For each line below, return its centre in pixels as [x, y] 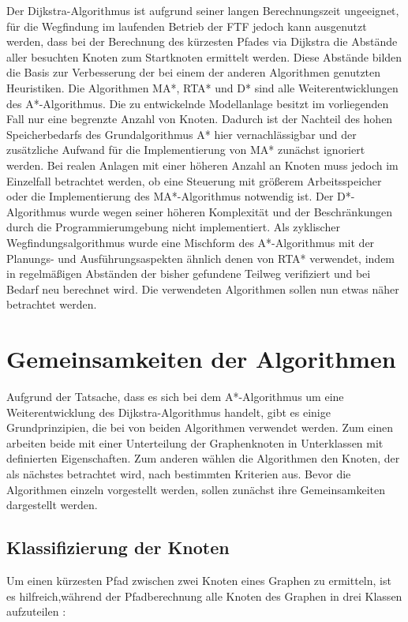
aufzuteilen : [36, 611]
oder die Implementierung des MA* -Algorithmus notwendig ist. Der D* [179, 196]
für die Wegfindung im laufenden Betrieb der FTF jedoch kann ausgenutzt [187, 26]
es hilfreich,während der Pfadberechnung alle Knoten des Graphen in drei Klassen [204, 596]
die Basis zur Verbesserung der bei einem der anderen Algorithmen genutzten [194, 72]
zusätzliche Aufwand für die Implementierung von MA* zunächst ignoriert [186, 150]
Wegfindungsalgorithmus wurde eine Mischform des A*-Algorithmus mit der [191, 242]
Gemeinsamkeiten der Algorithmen [201, 359]
